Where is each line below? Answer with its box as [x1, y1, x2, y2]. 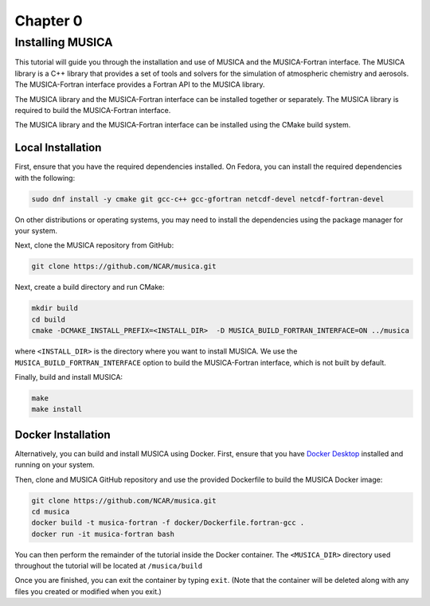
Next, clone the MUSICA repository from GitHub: [14, 240, 174, 250]
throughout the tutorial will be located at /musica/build [14, 561, 203, 571]
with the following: [14, 173, 76, 182]
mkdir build [31, 303, 79, 313]
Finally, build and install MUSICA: [14, 372, 123, 381]
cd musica [31, 506, 70, 516]
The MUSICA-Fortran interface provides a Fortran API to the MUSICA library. [14, 80, 266, 89]
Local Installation [14, 141, 102, 154]
